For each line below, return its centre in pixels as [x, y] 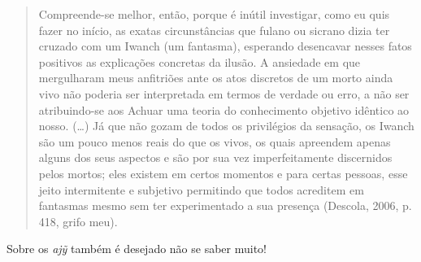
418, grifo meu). [78, 221]
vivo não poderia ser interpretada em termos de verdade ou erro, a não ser [224, 93]
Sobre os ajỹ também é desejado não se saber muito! [137, 249]
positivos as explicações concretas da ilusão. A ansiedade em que [200, 61]
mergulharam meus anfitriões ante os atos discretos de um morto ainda [216, 78]
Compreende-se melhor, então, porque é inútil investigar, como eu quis [214, 14]
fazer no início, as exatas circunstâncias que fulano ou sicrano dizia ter [214, 30]
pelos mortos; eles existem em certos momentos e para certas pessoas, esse [223, 173]
